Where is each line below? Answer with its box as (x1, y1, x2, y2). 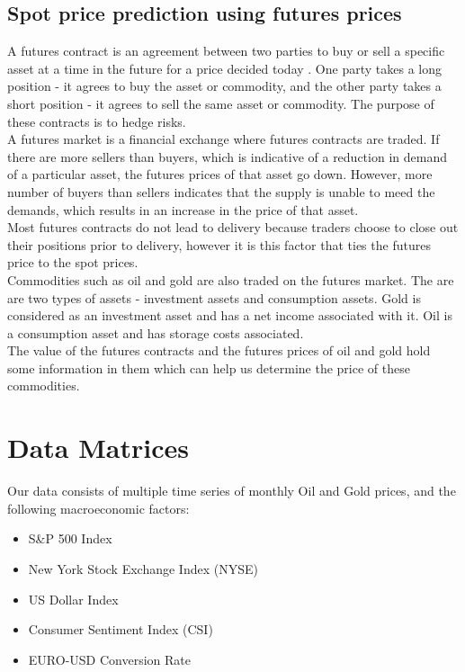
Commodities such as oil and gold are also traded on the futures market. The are (7, 270, 454, 289)
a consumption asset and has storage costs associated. (7, 323, 304, 342)
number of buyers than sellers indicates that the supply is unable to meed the (7, 182, 435, 201)
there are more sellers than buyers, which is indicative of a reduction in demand (7, 147, 447, 166)
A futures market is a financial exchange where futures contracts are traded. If (7, 130, 440, 148)
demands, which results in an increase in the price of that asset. (7, 200, 359, 219)
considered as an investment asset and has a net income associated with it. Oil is (7, 306, 452, 325)
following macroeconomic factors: (7, 498, 190, 517)
